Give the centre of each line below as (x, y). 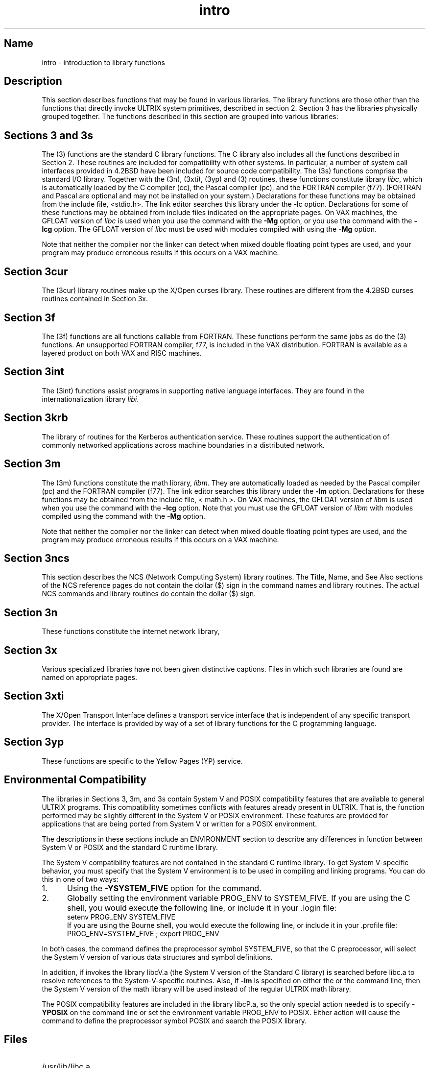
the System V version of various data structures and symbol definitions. (157, 957)
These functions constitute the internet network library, (131, 631)
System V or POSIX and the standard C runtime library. (130, 847)
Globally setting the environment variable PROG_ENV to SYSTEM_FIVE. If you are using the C (238, 898)
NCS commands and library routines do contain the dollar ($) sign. (149, 594)
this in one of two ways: (80, 879)
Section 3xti (34, 696)
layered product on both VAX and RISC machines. (122, 353)
